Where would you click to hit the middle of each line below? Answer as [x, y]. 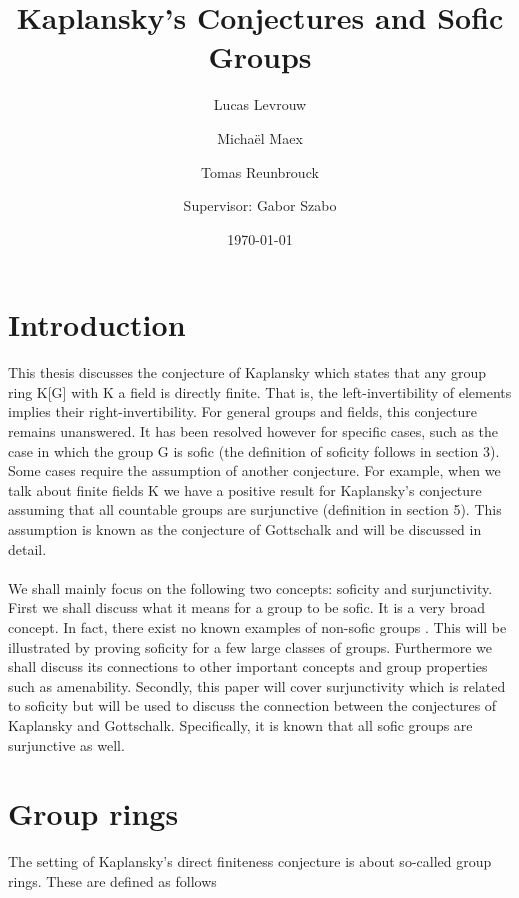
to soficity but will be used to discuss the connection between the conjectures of [252, 705]
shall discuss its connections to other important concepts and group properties [248, 666]
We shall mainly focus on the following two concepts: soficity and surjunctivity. [250, 587]
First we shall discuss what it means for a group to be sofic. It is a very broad [246, 607]
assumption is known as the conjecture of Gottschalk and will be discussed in [245, 528]
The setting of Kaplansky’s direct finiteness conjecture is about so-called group [250, 861]
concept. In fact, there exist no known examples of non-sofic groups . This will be [257, 626]
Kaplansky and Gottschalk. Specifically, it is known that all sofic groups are [240, 724]
